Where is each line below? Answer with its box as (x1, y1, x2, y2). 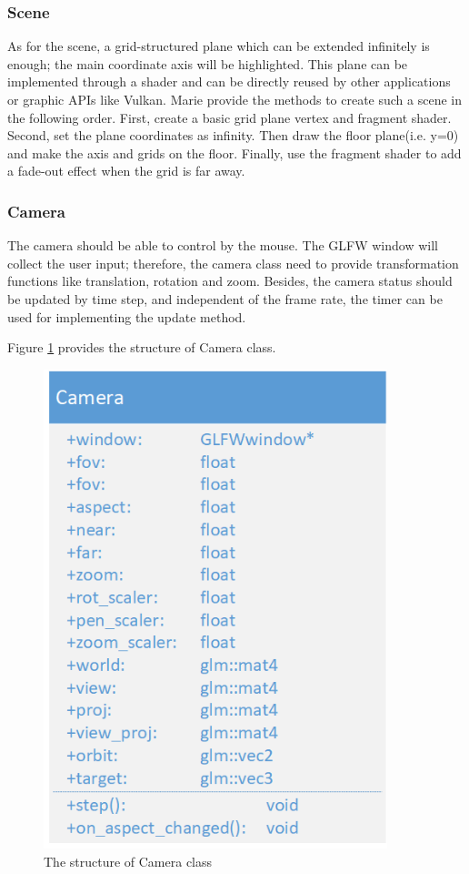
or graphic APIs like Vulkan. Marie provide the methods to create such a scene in (7, 90, 463, 108)
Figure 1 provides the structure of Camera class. (7, 338, 276, 357)
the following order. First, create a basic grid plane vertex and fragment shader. (7, 107, 452, 127)
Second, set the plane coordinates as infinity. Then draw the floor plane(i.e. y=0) (7, 126, 459, 145)
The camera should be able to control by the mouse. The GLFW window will (7, 236, 438, 255)
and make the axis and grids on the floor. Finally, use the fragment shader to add (7, 143, 462, 162)
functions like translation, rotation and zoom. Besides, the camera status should (7, 271, 453, 290)
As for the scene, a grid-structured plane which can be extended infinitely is (7, 36, 430, 56)
